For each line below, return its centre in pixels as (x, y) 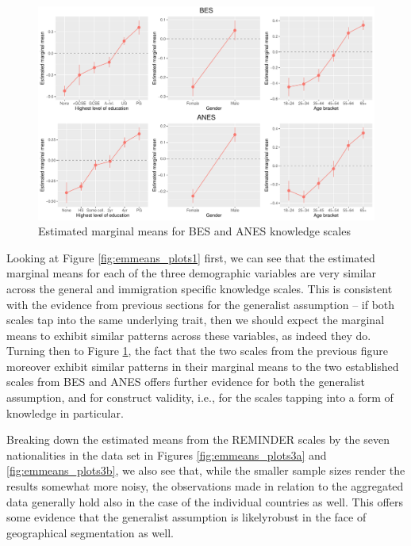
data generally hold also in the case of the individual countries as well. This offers (205, 501)
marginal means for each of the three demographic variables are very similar (192, 273)
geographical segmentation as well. (90, 532)
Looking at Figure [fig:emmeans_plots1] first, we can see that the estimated (191, 257)
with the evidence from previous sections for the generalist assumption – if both (201, 304)
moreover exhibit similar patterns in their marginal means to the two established (203, 366)
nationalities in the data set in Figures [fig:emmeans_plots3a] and (167, 454)
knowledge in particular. (65, 412)
